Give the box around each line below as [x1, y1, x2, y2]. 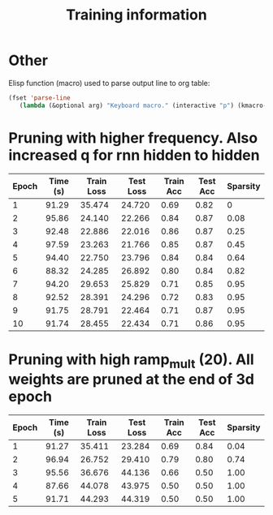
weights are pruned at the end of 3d [8, 371, 254, 388]
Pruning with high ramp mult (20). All [8, 350, 254, 371]
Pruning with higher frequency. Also [8, 128, 258, 147]
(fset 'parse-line [8, 93, 71, 102]
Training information [66, 6, 207, 24]
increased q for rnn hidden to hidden [8, 146, 260, 164]
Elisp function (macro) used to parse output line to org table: [8, 78, 210, 88]
